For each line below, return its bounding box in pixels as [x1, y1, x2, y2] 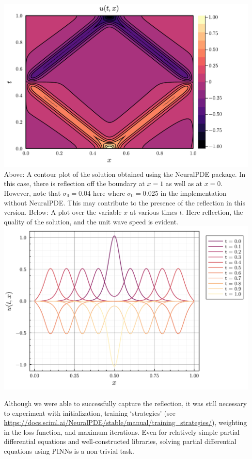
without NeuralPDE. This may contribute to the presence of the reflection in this [4, 197, 245, 207]
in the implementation [160, 187, 227, 198]
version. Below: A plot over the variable [4, 207, 122, 217]
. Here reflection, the [182, 207, 243, 217]
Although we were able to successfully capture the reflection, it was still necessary [4, 398, 247, 408]
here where [93, 187, 125, 198]
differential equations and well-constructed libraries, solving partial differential [4, 436, 236, 446]
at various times [129, 207, 177, 217]
